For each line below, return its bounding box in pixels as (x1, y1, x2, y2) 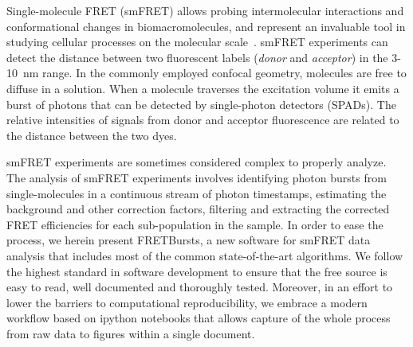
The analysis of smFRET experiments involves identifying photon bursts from (6, 169, 387, 185)
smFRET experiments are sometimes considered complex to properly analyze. (6, 154, 387, 170)
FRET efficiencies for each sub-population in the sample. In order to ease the (6, 216, 383, 232)
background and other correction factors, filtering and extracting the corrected (6, 201, 390, 217)
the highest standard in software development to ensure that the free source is (6, 263, 387, 279)
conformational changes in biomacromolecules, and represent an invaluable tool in (6, 18, 406, 34)
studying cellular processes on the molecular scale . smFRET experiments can (6, 33, 388, 50)
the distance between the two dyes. (6, 127, 177, 143)
